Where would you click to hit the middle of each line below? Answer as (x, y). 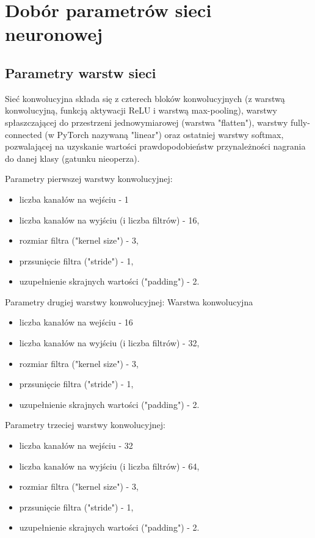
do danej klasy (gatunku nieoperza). (72, 158)
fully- (300, 122)
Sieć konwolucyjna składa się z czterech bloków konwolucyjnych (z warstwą (145, 98)
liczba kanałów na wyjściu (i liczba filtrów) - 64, (109, 466)
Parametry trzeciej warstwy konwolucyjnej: (85, 425)
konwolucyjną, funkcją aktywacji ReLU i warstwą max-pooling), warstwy (141, 110)
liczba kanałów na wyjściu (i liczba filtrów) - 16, (109, 220)
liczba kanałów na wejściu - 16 (76, 322)
